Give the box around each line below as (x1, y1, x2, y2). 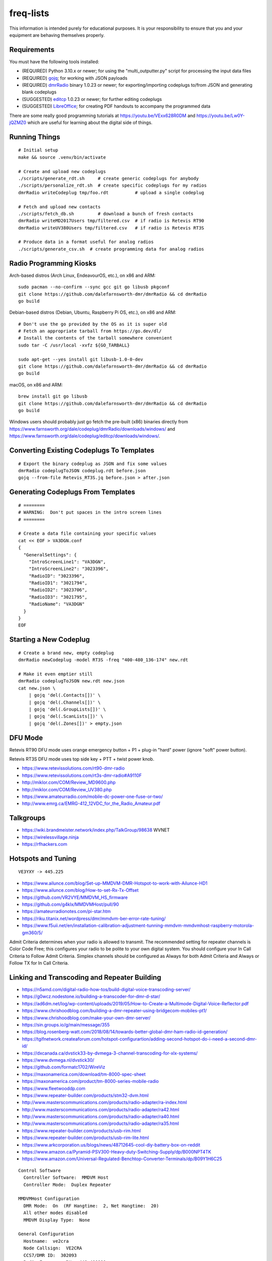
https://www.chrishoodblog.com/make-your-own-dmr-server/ (22, 1014, 151, 1021)
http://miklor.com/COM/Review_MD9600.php (22, 779, 116, 785)
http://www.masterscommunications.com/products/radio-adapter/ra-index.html (22, 1100, 187, 1106)
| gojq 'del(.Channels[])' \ (28, 699, 101, 705)
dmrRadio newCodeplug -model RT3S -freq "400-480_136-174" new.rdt (18, 657, 188, 663)
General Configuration (18, 1231, 75, 1237)
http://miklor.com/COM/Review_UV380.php (22, 786, 112, 792)
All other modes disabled (23, 1210, 88, 1216)
